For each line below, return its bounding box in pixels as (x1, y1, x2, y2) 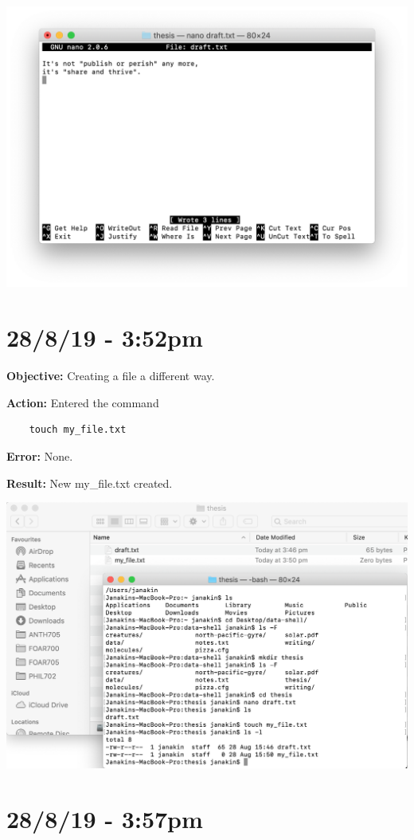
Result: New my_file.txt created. (6, 474, 173, 491)
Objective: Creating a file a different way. (6, 367, 215, 384)
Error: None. (6, 447, 73, 464)
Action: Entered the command (6, 394, 159, 410)
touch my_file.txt (29, 424, 127, 436)
